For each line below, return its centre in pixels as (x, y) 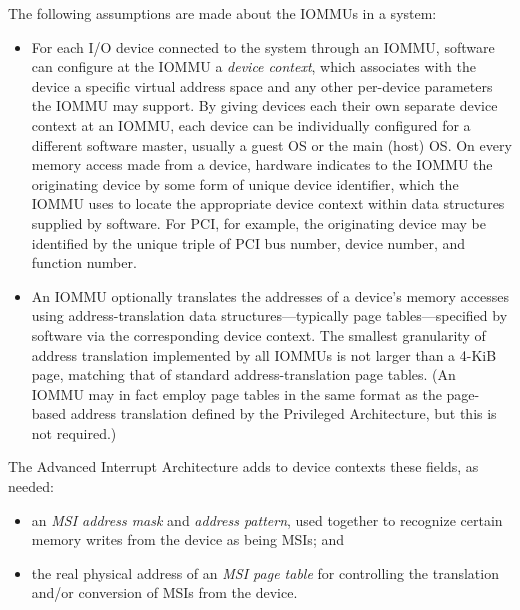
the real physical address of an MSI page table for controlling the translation (265, 572)
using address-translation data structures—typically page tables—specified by (269, 315)
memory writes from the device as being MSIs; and (188, 539)
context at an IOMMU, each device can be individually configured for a (251, 124)
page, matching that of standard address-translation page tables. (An (243, 374)
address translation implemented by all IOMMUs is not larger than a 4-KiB (264, 354)
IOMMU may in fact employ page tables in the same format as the (236, 393)
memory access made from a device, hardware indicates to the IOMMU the (262, 164)
